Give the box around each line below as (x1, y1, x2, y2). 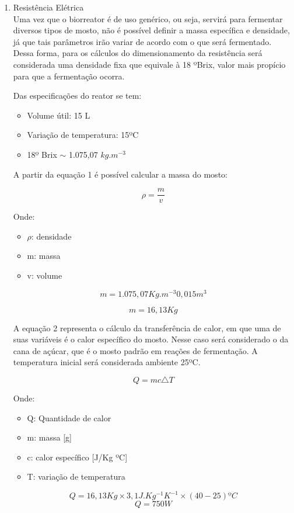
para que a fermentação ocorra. (13, 70, 125, 82)
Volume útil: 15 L (27, 109, 90, 121)
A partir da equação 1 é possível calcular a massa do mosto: (13, 168, 228, 180)
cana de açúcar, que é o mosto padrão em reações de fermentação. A (13, 344, 258, 356)
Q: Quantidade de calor (27, 411, 111, 424)
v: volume (27, 269, 62, 281)
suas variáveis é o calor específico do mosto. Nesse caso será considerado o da (13, 333, 289, 345)
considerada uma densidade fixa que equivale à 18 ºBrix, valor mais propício (13, 58, 286, 70)
